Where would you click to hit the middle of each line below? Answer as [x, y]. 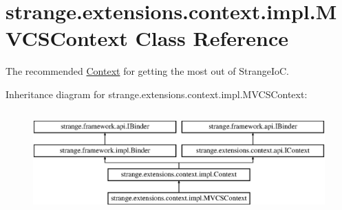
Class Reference [212, 38]
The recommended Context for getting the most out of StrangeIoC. [148, 71]
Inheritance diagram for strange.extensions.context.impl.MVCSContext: [157, 94]
